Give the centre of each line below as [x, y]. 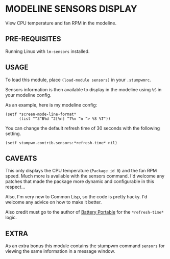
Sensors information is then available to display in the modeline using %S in [83, 89]
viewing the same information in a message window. [60, 251]
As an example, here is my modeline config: [51, 105]
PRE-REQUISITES [33, 39]
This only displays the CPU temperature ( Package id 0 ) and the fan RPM [81, 171]
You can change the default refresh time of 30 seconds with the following [83, 128]
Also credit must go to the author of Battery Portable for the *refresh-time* [85, 212]
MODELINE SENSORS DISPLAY [71, 9]
